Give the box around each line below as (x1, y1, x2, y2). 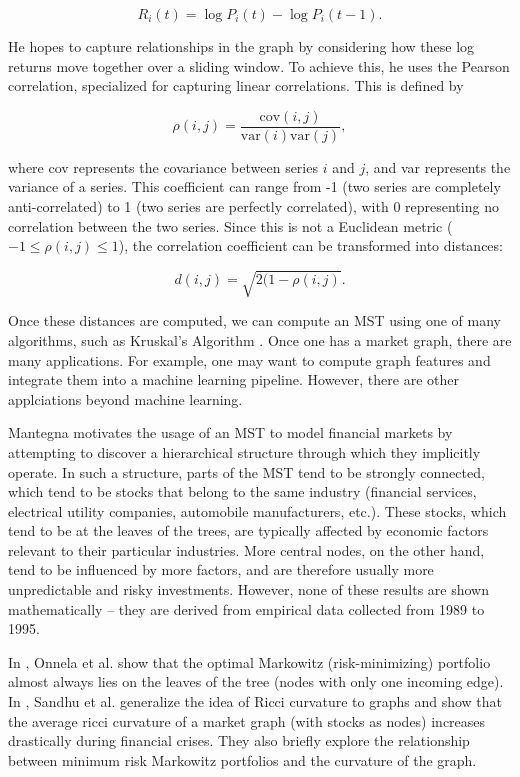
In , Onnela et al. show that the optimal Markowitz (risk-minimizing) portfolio (8, 651, 491, 672)
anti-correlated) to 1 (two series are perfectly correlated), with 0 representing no (8, 196, 499, 217)
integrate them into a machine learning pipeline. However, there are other (8, 369, 459, 390)
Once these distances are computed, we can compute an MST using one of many (8, 310, 502, 331)
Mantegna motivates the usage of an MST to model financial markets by (8, 422, 453, 443)
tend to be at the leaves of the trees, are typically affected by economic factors (8, 520, 489, 541)
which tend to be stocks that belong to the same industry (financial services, (8, 481, 477, 502)
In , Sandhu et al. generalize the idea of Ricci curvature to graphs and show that (8, 691, 503, 712)
